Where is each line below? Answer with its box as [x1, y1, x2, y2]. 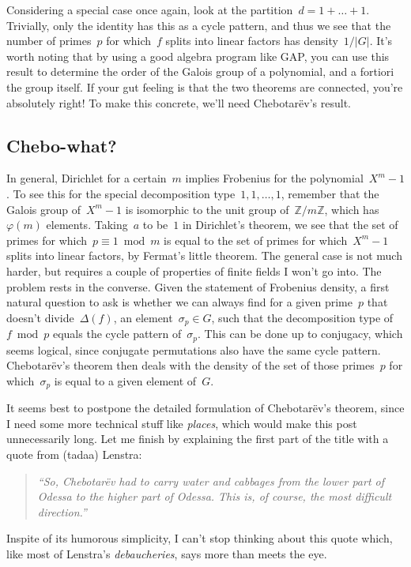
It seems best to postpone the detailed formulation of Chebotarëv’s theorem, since [6, 400, 405, 416]
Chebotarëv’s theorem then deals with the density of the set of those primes [6, 357, 375, 374]
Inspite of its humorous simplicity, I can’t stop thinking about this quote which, [6, 530, 393, 546]
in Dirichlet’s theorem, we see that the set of [182, 216, 398, 233]
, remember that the [281, 185, 379, 201]
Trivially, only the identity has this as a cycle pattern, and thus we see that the [6, 17, 391, 33]
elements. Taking [46, 216, 128, 233]
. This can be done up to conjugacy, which [197, 325, 403, 342]
